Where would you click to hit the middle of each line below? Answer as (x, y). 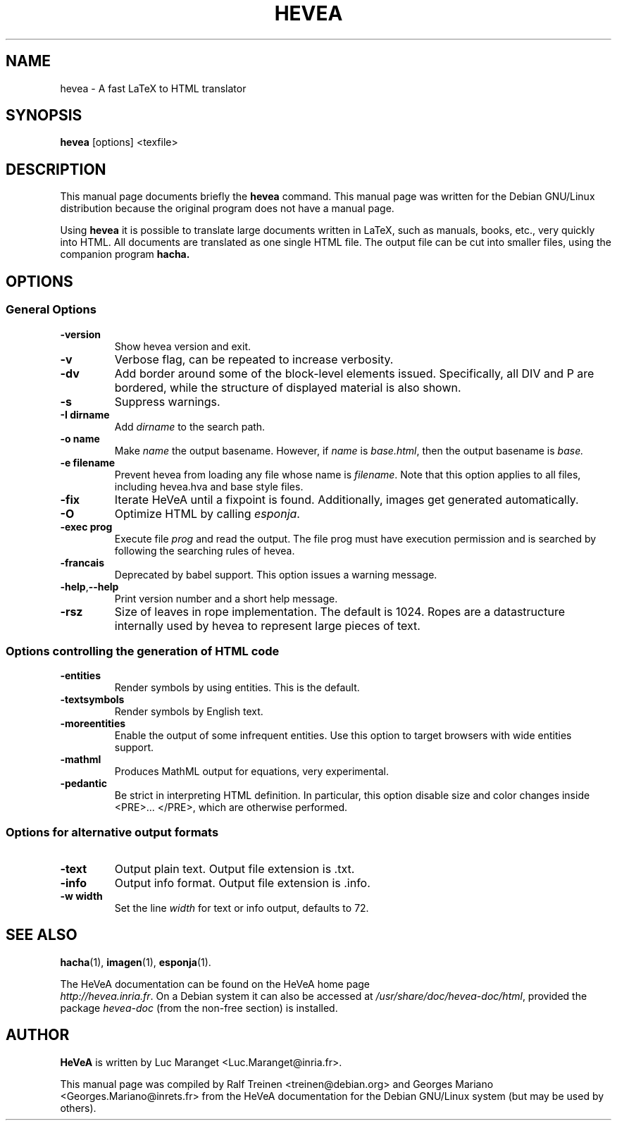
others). (78, 1108)
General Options (51, 310)
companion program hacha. (125, 254)
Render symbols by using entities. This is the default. (237, 688)
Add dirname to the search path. (190, 426)
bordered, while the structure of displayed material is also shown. (288, 387)
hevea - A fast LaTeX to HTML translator (153, 88)
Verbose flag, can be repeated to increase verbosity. (254, 359)
